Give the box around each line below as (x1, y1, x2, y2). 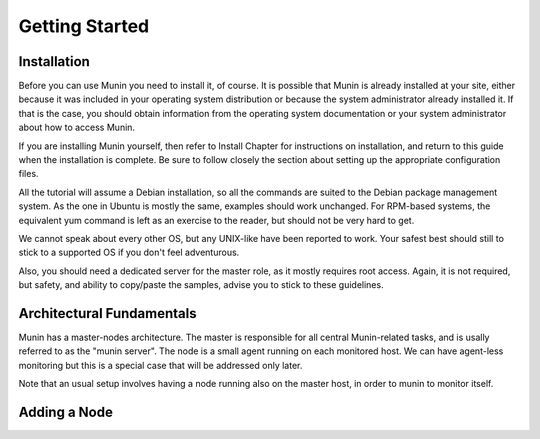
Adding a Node (18, 404, 114, 421)
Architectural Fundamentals (18, 305, 197, 322)
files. (18, 168, 39, 180)
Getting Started (18, 15, 150, 37)
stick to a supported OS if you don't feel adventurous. (18, 246, 240, 259)
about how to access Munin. (18, 121, 135, 134)
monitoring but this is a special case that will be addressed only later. (18, 359, 303, 371)
